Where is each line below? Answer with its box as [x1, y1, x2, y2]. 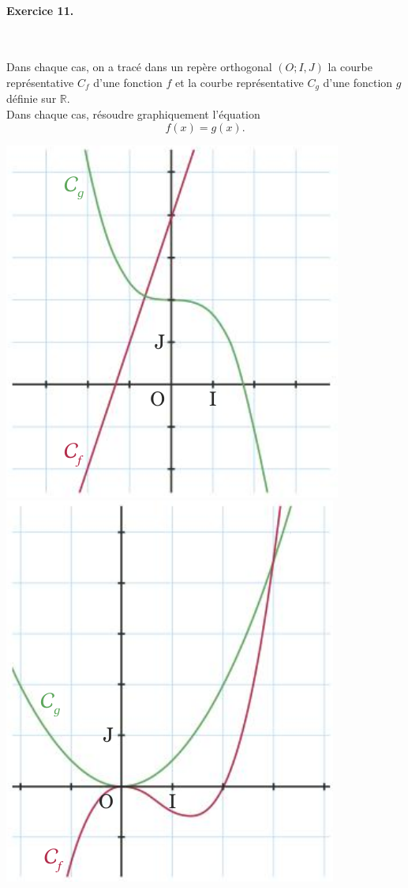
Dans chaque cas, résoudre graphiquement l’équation [6, 106, 260, 123]
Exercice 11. [6, 2, 74, 18]
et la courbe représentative [174, 74, 304, 90]
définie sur [6, 90, 57, 107]
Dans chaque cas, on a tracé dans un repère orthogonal [6, 59, 272, 75]
